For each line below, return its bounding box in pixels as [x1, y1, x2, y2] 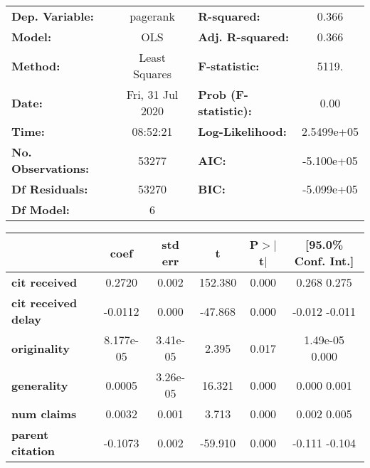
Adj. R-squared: [198, 28, 290, 45]
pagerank [129, 8, 175, 24]
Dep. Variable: [11, 8, 94, 24]
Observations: [11, 160, 90, 176]
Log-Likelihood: [198, 123, 287, 139]
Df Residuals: [11, 181, 88, 197]
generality [11, 376, 68, 393]
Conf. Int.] [294, 252, 354, 269]
